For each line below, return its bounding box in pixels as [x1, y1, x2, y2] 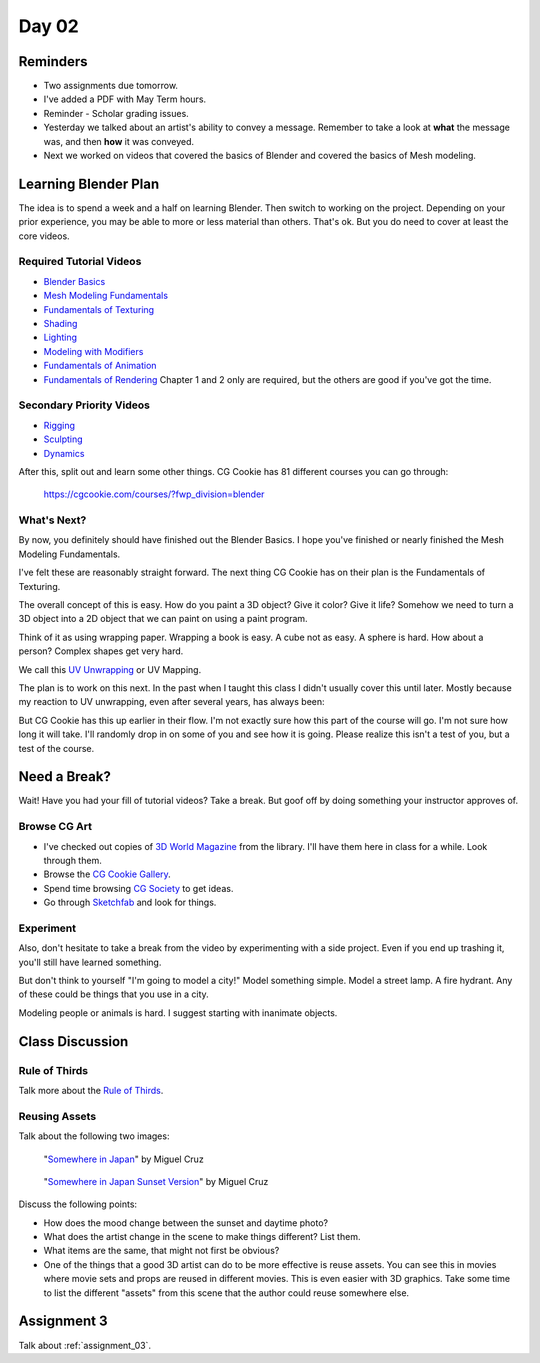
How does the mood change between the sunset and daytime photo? [43, 1216, 329, 1229]
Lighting [43, 331, 77, 344]
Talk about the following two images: [18, 1130, 170, 1142]
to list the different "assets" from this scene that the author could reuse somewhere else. [43, 1286, 410, 1299]
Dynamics [43, 447, 85, 459]
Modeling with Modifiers [43, 345, 144, 357]
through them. [43, 854, 102, 866]
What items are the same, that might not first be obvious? [43, 1245, 280, 1257]
